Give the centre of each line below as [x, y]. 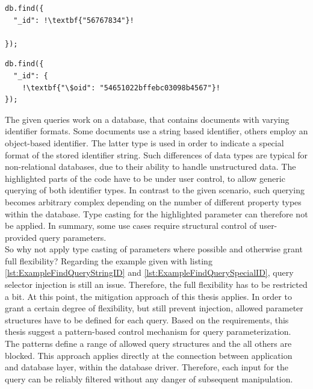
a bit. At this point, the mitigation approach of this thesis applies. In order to [148, 296]
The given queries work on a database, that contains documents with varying [147, 119]
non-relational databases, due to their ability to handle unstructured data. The [150, 166]
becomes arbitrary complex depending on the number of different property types [153, 201]
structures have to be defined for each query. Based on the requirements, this [147, 319]
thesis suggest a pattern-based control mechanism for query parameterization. [148, 331]
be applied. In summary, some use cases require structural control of [131, 226]
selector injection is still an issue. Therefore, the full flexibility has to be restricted [156, 285]
